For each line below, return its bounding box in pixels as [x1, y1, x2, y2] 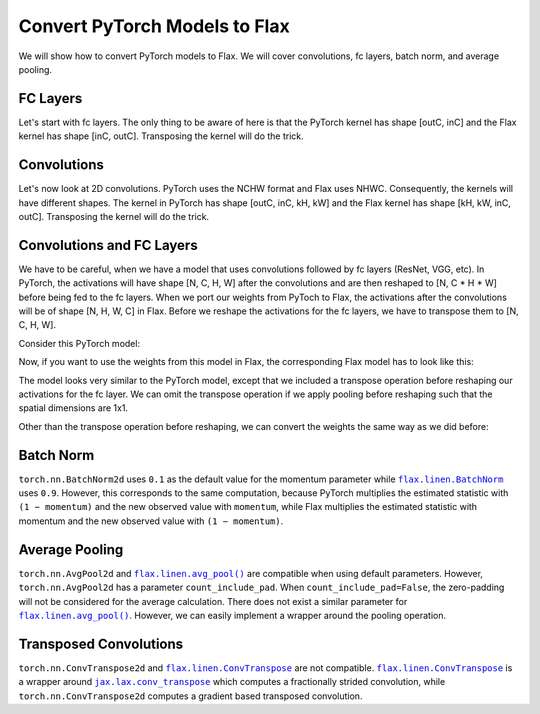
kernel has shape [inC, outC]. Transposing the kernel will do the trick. [18, 130, 304, 142]
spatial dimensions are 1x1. [18, 402, 129, 414]
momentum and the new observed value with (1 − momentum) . [18, 515, 284, 527]
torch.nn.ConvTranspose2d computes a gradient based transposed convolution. [18, 690, 363, 702]
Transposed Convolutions [18, 635, 184, 652]
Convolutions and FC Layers [18, 236, 199, 254]
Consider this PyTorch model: [18, 337, 140, 349]
